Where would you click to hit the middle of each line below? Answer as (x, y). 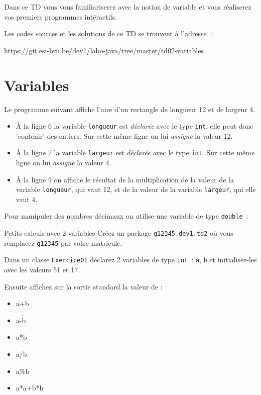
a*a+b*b (30, 388)
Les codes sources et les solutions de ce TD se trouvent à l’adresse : (108, 33)
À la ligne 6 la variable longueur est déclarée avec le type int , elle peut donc (135, 126)
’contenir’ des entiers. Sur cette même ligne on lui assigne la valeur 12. (124, 135)
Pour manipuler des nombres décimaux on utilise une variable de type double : (126, 216)
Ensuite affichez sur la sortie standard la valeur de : (83, 286)
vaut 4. (27, 199)
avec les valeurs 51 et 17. (42, 270)
